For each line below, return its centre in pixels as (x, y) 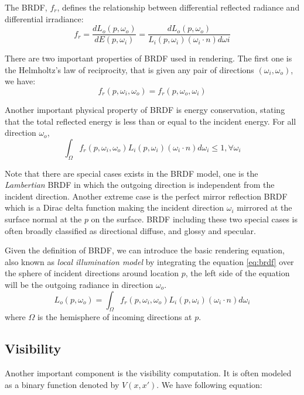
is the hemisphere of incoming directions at (115, 317)
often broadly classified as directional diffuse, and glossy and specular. (130, 230)
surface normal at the (43, 219)
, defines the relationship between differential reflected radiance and (178, 7)
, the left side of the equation (238, 273)
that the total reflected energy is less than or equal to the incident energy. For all (151, 121)
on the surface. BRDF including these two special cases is (194, 219)
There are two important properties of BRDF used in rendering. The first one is (148, 58)
